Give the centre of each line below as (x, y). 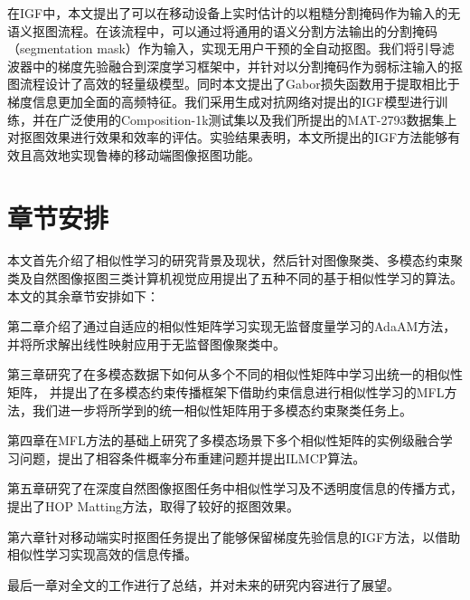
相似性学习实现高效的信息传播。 (102, 554)
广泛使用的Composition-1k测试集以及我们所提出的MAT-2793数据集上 (257, 119)
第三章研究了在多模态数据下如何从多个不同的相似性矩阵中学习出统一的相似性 (235, 374)
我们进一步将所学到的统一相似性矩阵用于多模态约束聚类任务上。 (222, 410)
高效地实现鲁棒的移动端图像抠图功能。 (146, 154)
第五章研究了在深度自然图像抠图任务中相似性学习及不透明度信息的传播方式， (235, 488)
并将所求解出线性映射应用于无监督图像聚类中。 (146, 343)
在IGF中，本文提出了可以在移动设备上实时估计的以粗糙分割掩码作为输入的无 (234, 13)
